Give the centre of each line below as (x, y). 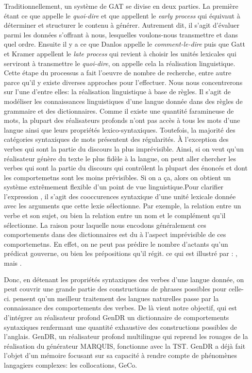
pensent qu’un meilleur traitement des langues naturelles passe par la (116, 298)
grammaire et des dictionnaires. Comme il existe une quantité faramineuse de (119, 110)
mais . (13, 263)
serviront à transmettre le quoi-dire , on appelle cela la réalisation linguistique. (120, 63)
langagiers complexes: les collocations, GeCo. (71, 365)
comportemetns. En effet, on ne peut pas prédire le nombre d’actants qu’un (116, 244)
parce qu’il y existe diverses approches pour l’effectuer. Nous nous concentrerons (123, 82)
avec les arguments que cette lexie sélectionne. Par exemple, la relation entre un (123, 206)
